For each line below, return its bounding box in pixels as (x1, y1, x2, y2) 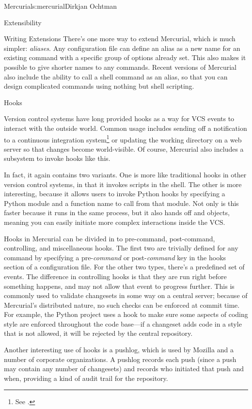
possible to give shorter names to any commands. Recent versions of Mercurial (4, 62, 236, 72)
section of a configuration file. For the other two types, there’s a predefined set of (4, 262, 245, 272)
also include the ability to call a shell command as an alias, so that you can (4, 71, 228, 81)
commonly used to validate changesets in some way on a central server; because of (4, 290, 248, 300)
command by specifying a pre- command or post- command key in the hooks (4, 252, 226, 262)
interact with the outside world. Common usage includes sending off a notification (4, 123, 247, 133)
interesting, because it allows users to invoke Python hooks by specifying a (4, 189, 225, 199)
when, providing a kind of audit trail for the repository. (4, 373, 168, 383)
